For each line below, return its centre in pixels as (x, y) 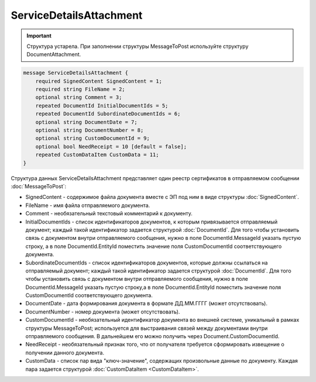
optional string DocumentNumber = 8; (90, 130)
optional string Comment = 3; (79, 97)
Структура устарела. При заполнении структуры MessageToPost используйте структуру (138, 46)
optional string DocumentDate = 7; (86, 122)
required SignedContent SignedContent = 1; (99, 81)
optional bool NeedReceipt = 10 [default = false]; (111, 147)
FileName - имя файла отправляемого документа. (88, 205)
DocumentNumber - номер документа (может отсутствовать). (103, 312)
